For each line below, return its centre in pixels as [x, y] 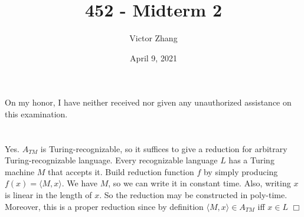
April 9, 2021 [153, 57]
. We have [80, 183]
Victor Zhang [153, 38]
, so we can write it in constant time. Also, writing [200, 183]
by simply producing [241, 171]
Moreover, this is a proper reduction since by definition [104, 206]
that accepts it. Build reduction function [121, 171]
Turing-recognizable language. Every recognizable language [111, 160]
